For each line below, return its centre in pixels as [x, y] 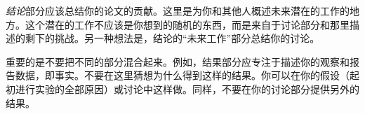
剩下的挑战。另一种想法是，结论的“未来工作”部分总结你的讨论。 [172, 38]
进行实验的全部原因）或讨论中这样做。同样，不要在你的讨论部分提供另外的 [187, 88]
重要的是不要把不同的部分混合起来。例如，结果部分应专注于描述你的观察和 [178, 61]
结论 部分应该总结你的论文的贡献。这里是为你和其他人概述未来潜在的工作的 [178, 10]
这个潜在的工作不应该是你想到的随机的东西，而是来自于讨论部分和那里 [187, 24]
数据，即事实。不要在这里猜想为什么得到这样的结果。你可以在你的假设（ [182, 75]
